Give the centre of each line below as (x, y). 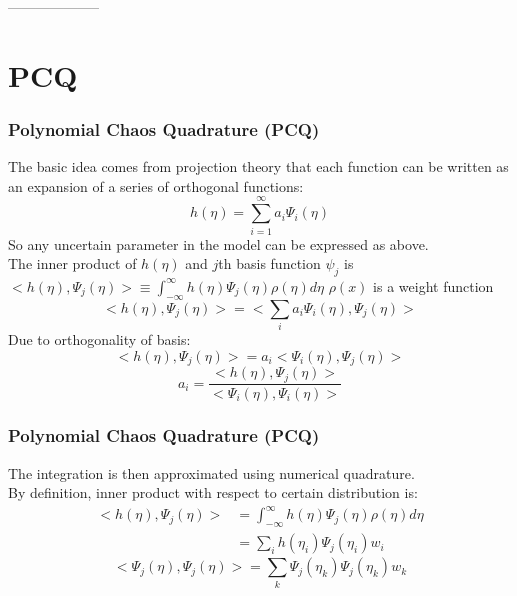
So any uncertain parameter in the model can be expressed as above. (218, 243)
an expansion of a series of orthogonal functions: (156, 185)
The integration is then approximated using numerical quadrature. (211, 472)
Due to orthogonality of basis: (99, 339)
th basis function (269, 263)
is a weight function (433, 285)
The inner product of (72, 263)
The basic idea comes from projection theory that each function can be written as (258, 166)
